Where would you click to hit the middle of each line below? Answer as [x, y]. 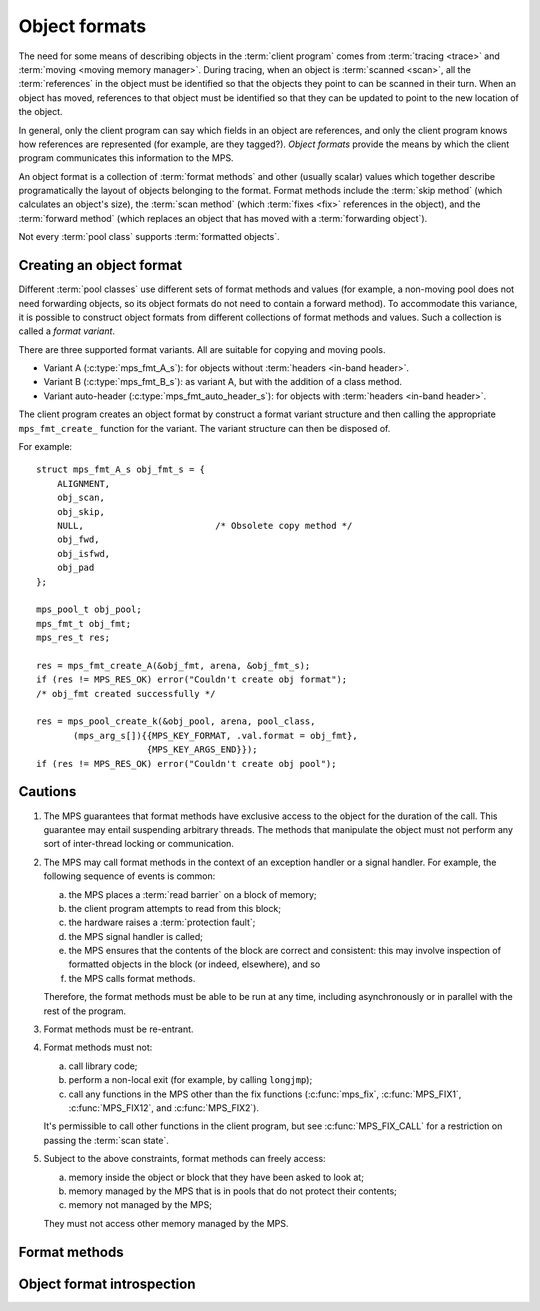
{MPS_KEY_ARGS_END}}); [202, 749]
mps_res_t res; [73, 638]
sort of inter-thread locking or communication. [139, 844]
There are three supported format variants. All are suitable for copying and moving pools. [202, 349]
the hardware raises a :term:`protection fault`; [162, 922]
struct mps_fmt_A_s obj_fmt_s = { [120, 469]
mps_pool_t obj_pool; [89, 609]
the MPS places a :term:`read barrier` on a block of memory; [192, 894]
